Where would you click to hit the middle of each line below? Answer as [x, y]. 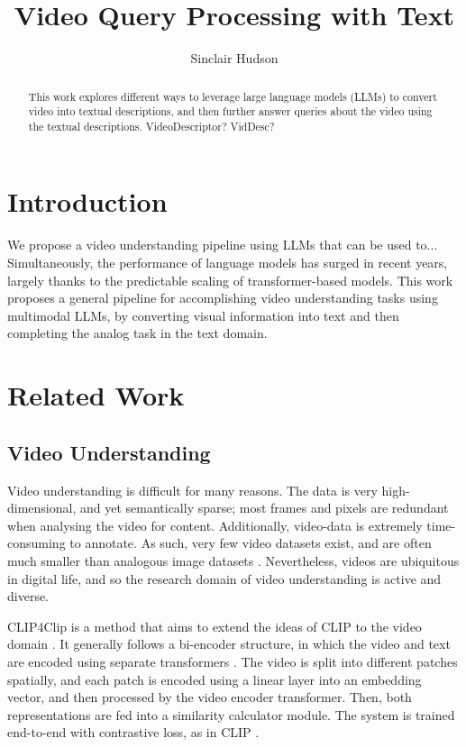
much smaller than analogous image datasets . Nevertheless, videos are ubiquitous [233, 560]
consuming [37, 543]
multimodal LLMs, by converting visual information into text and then [203, 315]
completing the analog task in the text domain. [137, 333]
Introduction [87, 201]
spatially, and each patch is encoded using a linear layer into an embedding [215, 679]
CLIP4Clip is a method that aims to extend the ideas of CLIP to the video [215, 626]
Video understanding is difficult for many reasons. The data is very [192, 490]
